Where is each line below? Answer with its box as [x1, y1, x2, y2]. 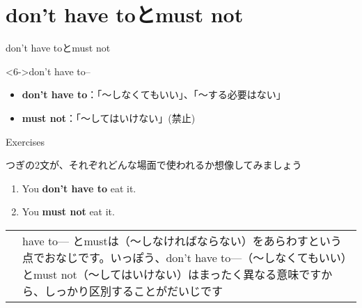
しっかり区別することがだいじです [45, 282, 223, 299]
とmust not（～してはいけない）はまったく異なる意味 [22, 265, 299, 282]
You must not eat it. [22, 204, 115, 219]
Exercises [6, 134, 45, 148]
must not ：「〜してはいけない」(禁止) [22, 110, 196, 125]
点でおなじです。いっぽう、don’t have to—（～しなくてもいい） [22, 249, 347, 265]
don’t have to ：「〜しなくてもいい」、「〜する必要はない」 [22, 87, 286, 102]
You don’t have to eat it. [22, 180, 136, 195]
